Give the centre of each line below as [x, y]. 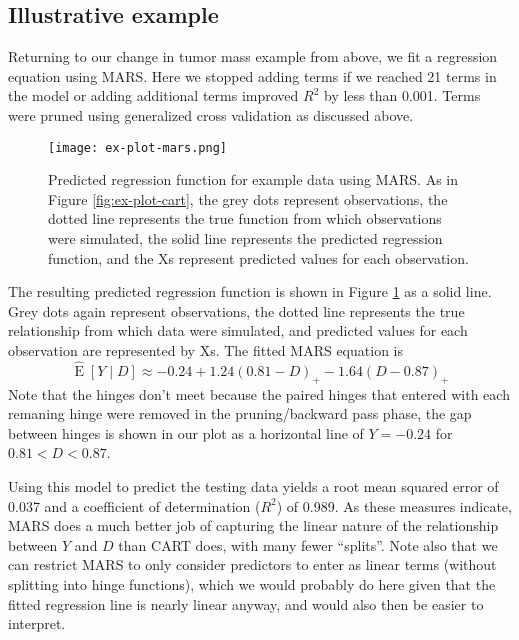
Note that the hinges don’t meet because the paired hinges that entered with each [259, 393]
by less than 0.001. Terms [402, 95]
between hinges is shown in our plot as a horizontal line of [186, 432]
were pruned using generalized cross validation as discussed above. [211, 114]
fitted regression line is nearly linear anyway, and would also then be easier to [246, 603]
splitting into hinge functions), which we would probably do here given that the [252, 583]
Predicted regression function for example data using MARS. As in [253, 179]
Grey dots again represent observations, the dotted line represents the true [236, 310]
